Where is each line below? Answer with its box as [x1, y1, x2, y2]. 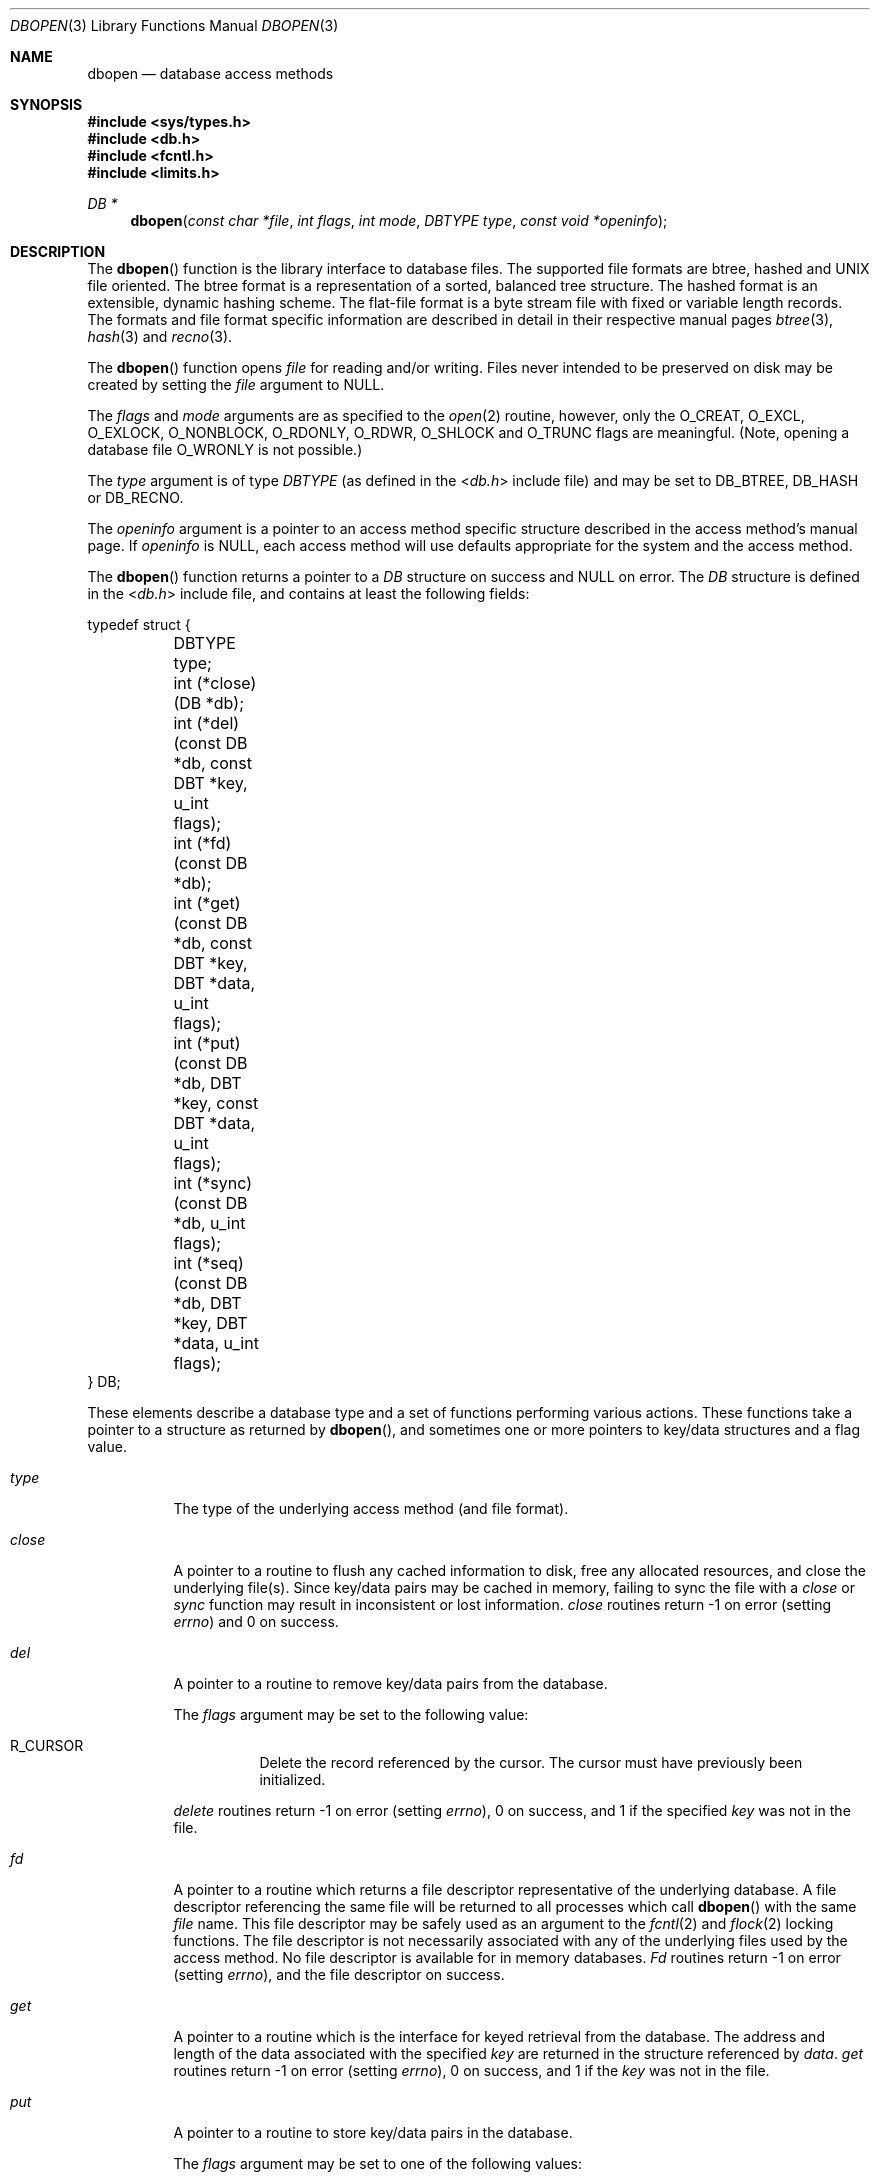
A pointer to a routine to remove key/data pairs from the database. [173, 1675, 608, 1692]
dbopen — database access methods [87, 65, 334, 82]
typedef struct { [87, 616, 191, 633]
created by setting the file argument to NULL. [87, 376, 385, 393]
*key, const [173, 1093, 259, 1113]
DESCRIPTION [10, 243, 106, 260]
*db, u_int [173, 1213, 246, 1233]
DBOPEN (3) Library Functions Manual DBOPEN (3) [10, 17, 339, 34]
